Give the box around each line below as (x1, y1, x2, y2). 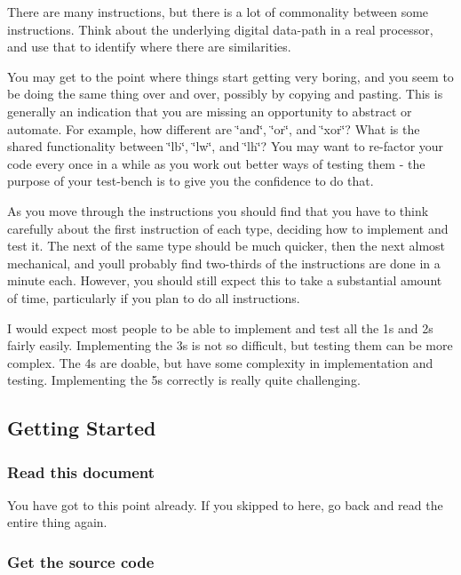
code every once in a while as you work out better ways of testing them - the (7, 154, 425, 172)
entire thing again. (7, 513, 107, 531)
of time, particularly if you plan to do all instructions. (7, 288, 300, 307)
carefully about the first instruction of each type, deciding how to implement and (7, 219, 449, 237)
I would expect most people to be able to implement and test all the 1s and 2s (7, 318, 433, 337)
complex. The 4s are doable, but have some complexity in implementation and (7, 353, 433, 371)
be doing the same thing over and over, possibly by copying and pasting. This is (7, 84, 443, 103)
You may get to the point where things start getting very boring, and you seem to (7, 67, 454, 85)
